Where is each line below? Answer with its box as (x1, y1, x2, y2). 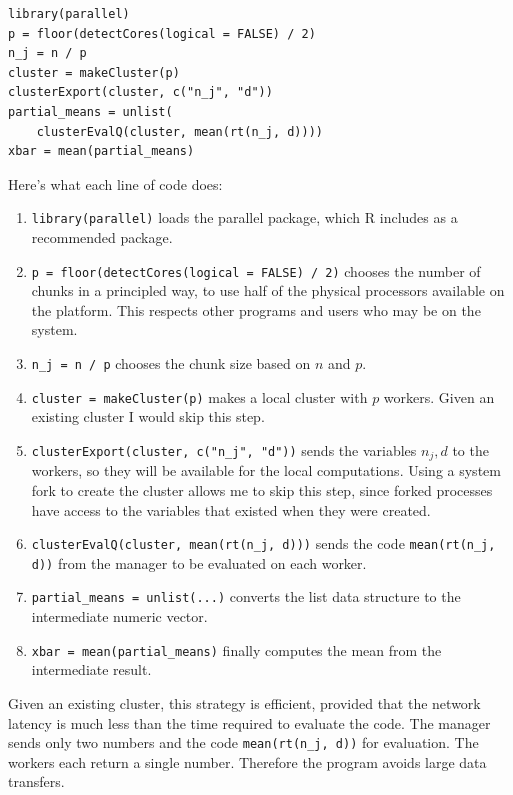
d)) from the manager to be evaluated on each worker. (31, 552, 367, 573)
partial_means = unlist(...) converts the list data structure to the (31, 586, 461, 607)
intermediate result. (31, 659, 152, 680)
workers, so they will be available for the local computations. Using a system (31, 460, 501, 481)
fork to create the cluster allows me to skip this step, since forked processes (31, 479, 493, 500)
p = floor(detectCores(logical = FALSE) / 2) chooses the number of (31, 260, 481, 281)
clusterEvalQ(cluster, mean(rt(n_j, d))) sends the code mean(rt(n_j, (31, 533, 496, 554)
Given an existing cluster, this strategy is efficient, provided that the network (8, 692, 481, 713)
